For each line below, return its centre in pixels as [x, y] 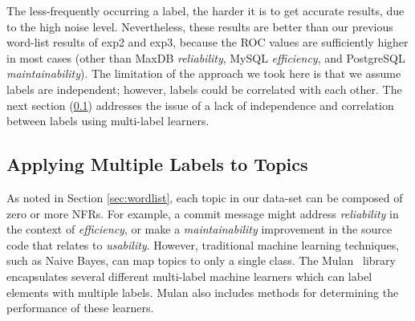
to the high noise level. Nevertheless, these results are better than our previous [200, 26]
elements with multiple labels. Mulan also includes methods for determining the [203, 292]
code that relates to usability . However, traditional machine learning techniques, [203, 244]
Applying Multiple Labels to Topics [157, 164]
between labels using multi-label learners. [108, 121]
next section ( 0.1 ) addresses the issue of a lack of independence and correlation [200, 105]
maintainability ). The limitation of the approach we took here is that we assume [204, 73]
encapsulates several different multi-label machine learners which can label [189, 276]
